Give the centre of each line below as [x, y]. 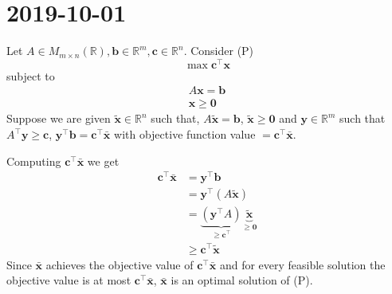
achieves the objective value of [120, 264]
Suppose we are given [59, 118]
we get [103, 161]
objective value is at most [69, 280]
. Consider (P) [219, 51]
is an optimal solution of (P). [242, 280]
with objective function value [185, 134]
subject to [31, 75]
